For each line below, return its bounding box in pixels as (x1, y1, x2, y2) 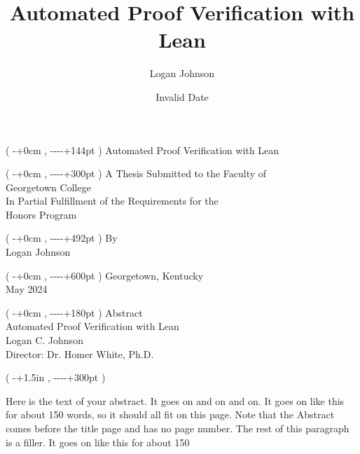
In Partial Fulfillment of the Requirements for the (6, 193, 219, 208)
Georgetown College (6, 179, 91, 194)
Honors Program (6, 207, 77, 221)
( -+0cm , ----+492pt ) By (6, 231, 118, 245)
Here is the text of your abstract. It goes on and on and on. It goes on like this (6, 393, 345, 408)
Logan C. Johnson (6, 333, 83, 348)
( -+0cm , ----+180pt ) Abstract (6, 305, 143, 319)
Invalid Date (155, 89, 209, 104)
